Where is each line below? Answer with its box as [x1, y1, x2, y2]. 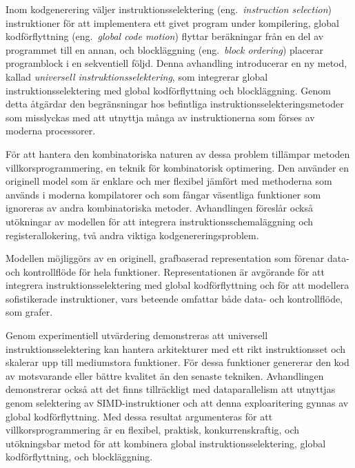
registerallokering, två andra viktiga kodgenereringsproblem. [6, 227, 259, 242]
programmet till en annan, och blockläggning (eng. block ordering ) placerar [6, 42, 324, 57]
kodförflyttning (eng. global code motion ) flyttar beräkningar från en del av [6, 29, 324, 43]
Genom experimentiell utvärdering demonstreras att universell [6, 328, 268, 343]
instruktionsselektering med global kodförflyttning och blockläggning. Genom [6, 83, 331, 97]
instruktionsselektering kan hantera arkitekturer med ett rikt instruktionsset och [6, 341, 346, 356]
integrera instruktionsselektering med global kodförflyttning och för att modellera [6, 278, 349, 292]
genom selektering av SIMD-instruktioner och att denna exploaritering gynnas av [6, 396, 349, 410]
